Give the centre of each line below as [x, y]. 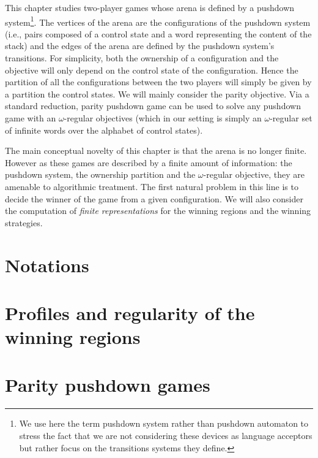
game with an [31, 118]
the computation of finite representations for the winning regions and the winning [158, 211]
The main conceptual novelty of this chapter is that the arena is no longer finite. [156, 151]
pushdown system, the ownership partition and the [100, 174]
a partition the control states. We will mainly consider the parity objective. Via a [157, 94]
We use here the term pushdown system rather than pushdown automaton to [164, 423]
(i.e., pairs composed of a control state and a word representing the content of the [158, 33]
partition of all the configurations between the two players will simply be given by [158, 82]
